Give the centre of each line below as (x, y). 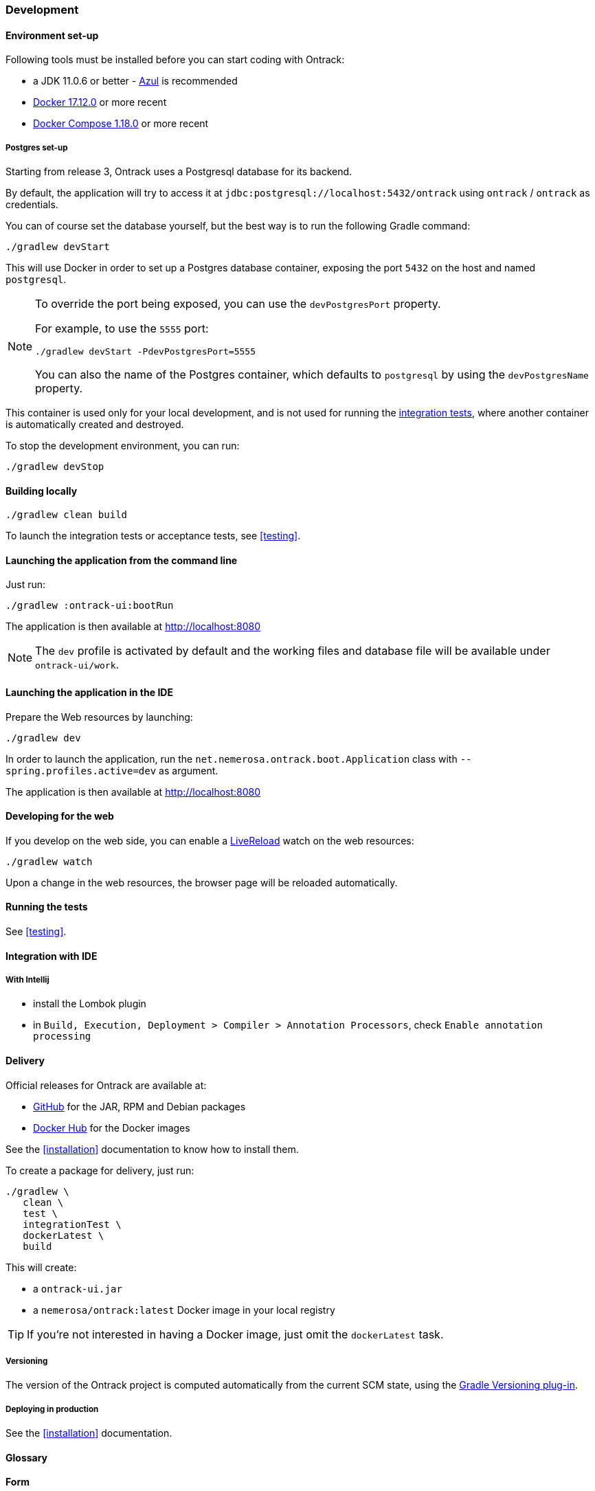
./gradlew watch (49, 861)
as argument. (189, 770)
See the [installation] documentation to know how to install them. (152, 1149)
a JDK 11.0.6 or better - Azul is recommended (135, 81)
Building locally (42, 491)
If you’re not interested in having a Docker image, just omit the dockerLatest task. (235, 1334)
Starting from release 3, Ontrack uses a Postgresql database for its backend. (179, 171)
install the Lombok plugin (90, 1004)
